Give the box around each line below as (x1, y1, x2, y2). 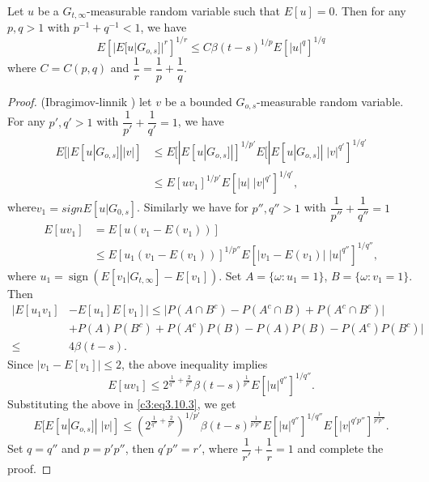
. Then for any (334, 2, 406, 19)
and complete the (297, 440, 384, 457)
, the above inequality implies (121, 355, 268, 372)
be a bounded (164, 92, 232, 109)
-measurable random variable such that (87, 2, 281, 19)
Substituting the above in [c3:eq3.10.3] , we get (7, 395, 236, 412)
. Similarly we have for (137, 198, 248, 215)
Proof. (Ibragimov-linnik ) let (7, 92, 152, 109)
